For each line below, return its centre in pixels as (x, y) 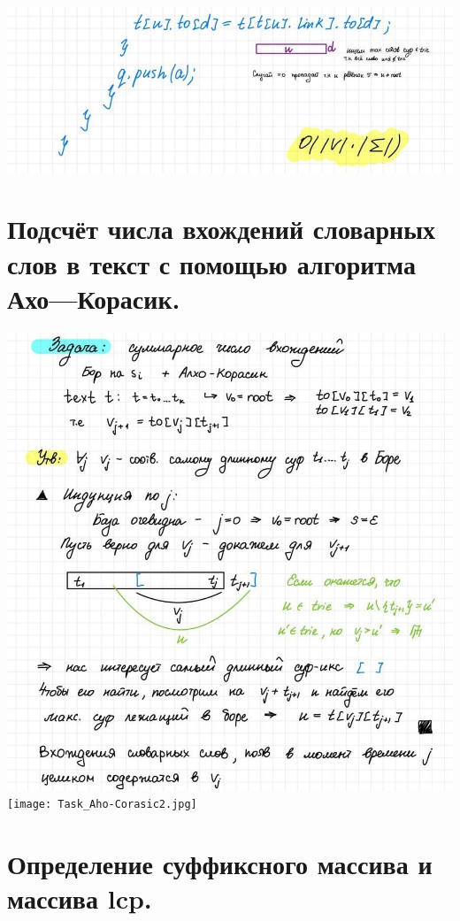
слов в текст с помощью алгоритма (211, 263)
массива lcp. (80, 898)
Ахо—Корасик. (94, 298)
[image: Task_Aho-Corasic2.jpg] (102, 805)
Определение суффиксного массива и (220, 864)
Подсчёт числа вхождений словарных (221, 229)
